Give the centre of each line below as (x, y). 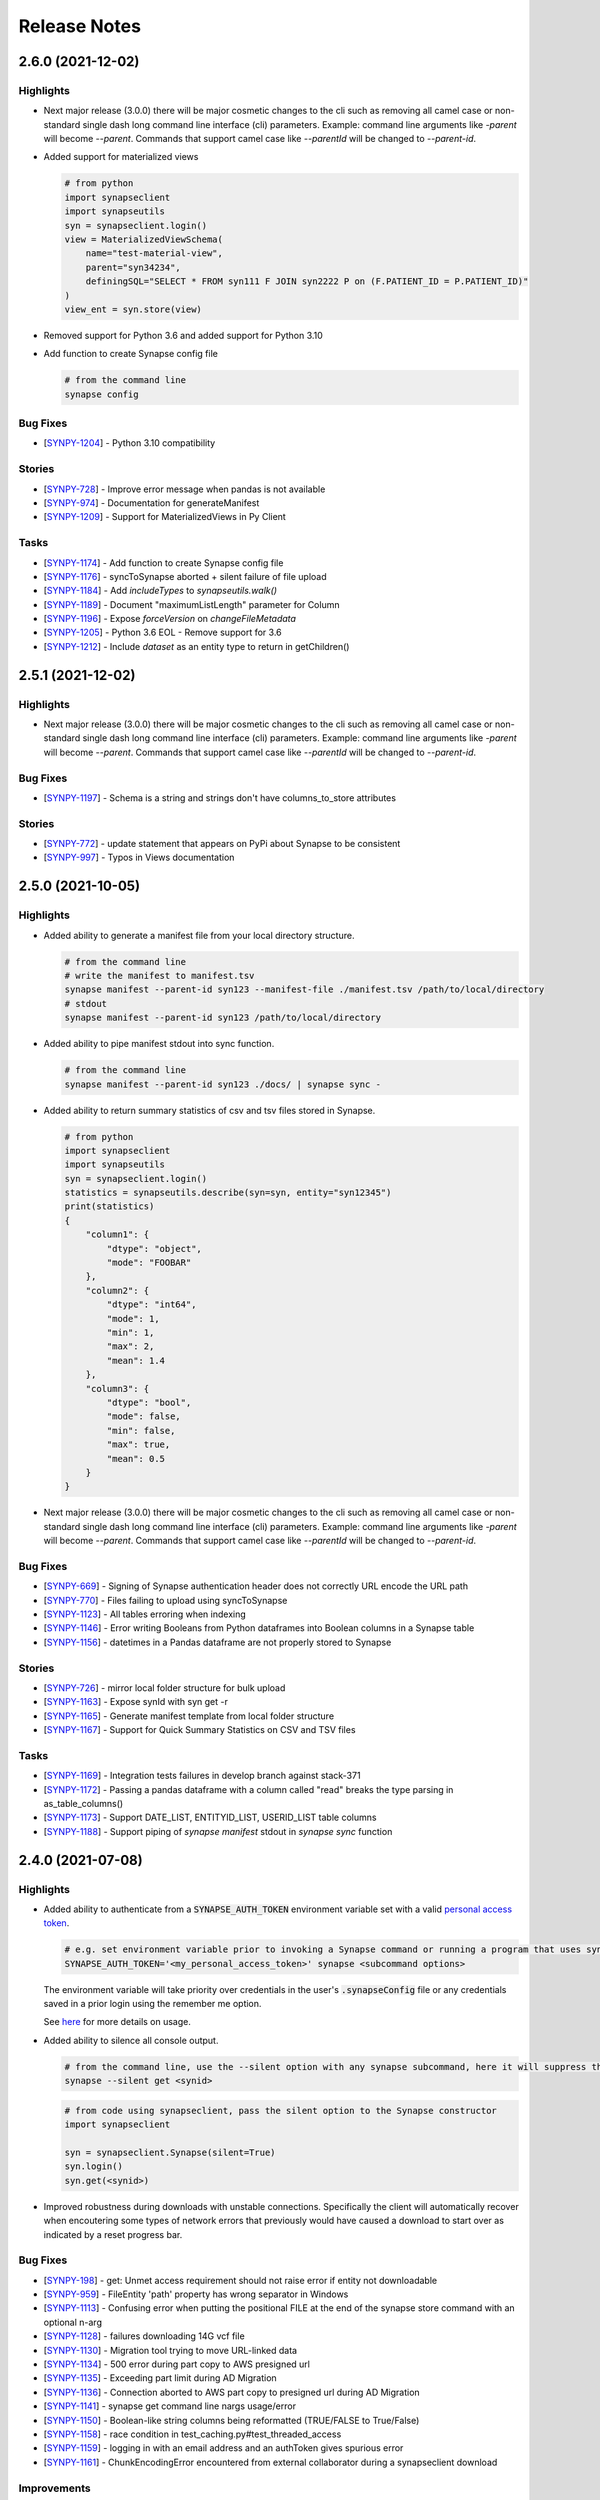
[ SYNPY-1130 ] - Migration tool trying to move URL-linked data (170, 2350)
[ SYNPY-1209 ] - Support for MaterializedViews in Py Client (165, 517)
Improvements (54, 2488)
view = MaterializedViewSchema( (144, 239)
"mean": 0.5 (135, 1458)
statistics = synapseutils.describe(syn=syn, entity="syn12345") (228, 1193)
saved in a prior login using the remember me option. (152, 2004)
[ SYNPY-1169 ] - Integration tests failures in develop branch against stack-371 (202, 1776)
